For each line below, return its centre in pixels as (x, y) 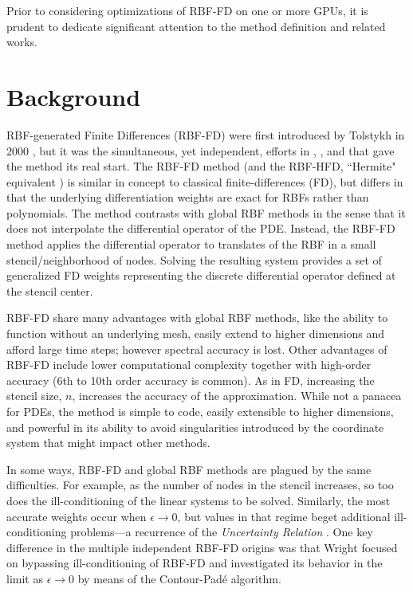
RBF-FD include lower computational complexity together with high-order (189, 365)
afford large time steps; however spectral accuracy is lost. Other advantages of (197, 349)
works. (22, 42)
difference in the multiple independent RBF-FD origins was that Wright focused (202, 547)
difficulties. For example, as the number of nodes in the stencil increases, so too (200, 485)
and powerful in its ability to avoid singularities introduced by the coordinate (195, 427)
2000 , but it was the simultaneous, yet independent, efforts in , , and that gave (201, 150)
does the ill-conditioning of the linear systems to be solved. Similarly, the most (199, 500)
